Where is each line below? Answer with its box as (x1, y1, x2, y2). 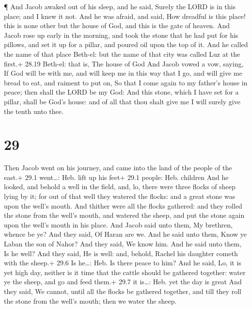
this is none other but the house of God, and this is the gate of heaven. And (4, 20, 230, 31)
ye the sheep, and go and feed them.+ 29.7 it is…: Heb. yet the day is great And (4, 276, 242, 287)
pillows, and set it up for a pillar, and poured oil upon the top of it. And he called (4, 39, 248, 49)
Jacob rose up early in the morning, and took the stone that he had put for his (4, 30, 238, 40)
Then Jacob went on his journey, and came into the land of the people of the (4, 163, 232, 173)
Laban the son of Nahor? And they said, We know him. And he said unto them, (4, 239, 242, 248)
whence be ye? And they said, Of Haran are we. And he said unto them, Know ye (4, 229, 247, 239)
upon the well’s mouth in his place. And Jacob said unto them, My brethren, (4, 219, 233, 229)
